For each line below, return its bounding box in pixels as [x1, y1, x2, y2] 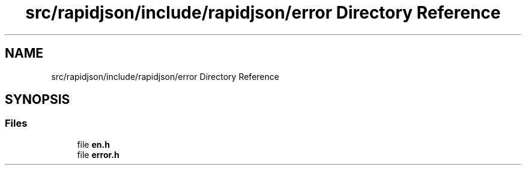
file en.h [77, 139, 110, 150]
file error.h [77, 149, 119, 160]
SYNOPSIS [5, 92, 70, 108]
